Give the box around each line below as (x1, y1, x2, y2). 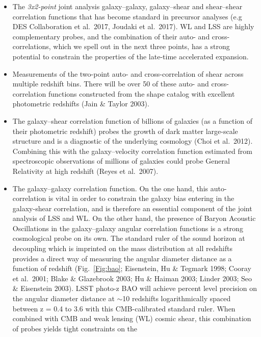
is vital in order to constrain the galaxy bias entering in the (48, 193, 234, 204)
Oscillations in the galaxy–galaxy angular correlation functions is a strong (12, 222, 243, 233)
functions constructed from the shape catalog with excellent (48, 88, 235, 99)
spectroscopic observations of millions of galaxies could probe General (12, 155, 230, 166)
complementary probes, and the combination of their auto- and (12, 31, 210, 41)
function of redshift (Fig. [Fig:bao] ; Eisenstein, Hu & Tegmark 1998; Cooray (12, 263, 251, 274)
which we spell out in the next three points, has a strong (53, 41, 230, 52)
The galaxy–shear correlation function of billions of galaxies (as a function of (12, 115, 253, 126)
